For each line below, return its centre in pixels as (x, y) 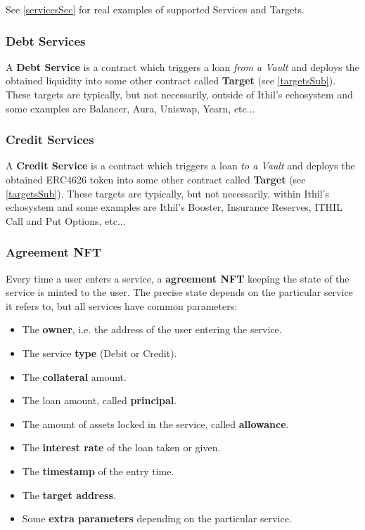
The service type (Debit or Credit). (100, 353)
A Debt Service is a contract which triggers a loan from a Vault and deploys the (182, 66)
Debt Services (46, 40)
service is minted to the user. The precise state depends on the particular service (179, 292)
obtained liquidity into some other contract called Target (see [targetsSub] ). (171, 80)
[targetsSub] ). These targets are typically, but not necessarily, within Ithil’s (167, 193)
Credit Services (50, 140)
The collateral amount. (74, 376)
